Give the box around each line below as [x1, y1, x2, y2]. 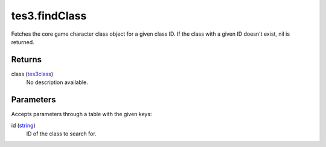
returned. [11, 38, 34, 45]
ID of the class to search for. [26, 130, 97, 137]
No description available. [26, 79, 89, 86]
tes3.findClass [11, 9, 87, 22]
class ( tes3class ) [11, 70, 54, 77]
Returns [11, 54, 42, 65]
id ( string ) [11, 122, 36, 129]
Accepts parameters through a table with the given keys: [11, 111, 152, 118]
